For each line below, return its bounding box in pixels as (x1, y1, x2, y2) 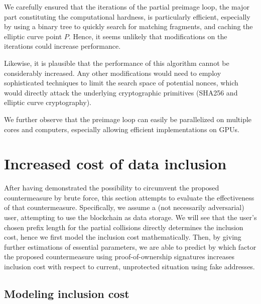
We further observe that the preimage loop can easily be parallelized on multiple (4, 114, 252, 124)
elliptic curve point (4, 31, 62, 41)
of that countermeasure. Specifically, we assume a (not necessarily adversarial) (4, 202, 244, 213)
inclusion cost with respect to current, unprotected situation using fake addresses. (4, 261, 255, 271)
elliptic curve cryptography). (4, 97, 91, 108)
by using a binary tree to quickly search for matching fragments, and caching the (4, 21, 253, 32)
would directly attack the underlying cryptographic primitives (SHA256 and (4, 87, 238, 97)
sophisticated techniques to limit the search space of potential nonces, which (4, 77, 238, 88)
